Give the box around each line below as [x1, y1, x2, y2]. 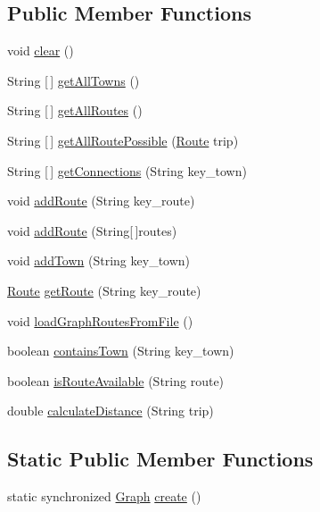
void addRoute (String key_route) [7, 191, 195, 210]
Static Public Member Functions [7, 445, 314, 473]
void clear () [7, 41, 74, 60]
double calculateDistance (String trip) [7, 401, 214, 420]
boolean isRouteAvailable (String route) [7, 371, 225, 390]
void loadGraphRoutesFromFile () [7, 311, 193, 330]
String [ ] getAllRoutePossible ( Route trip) [7, 130, 239, 149]
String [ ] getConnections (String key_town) [7, 161, 247, 180]
